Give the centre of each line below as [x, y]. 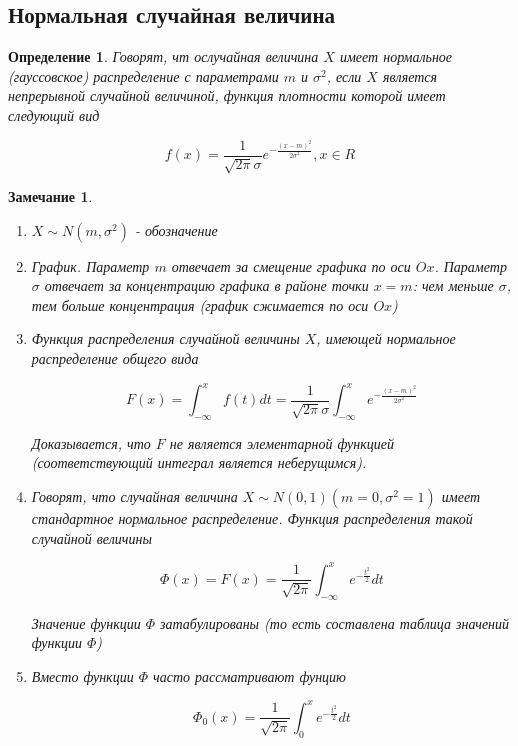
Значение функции [86, 622]
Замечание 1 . [50, 196]
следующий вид [54, 114]
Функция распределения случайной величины [165, 338]
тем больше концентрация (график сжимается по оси [200, 304]
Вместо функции [82, 675]
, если [344, 75]
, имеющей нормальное [386, 338]
